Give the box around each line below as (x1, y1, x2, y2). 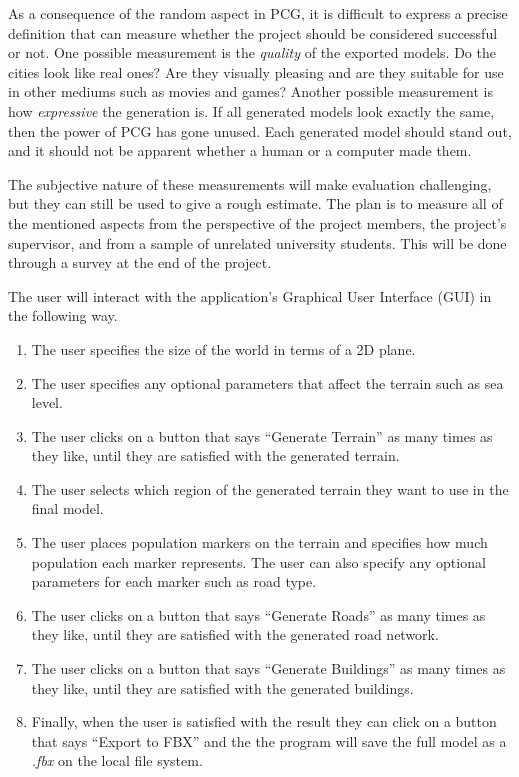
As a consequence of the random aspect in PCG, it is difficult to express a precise (8, 3, 508, 23)
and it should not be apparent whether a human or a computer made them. (8, 140, 472, 161)
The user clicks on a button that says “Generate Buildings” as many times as (31, 658, 506, 679)
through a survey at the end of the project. (8, 252, 272, 273)
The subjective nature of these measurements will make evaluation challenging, (8, 173, 492, 194)
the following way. (8, 305, 118, 326)
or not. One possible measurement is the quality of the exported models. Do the (8, 42, 496, 63)
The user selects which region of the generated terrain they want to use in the (31, 478, 509, 499)
